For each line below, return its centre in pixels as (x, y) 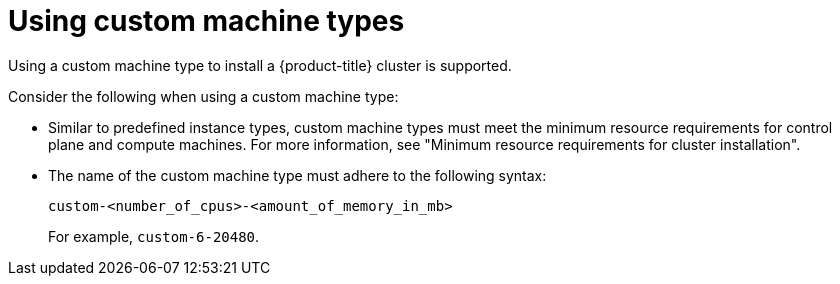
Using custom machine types (206, 21)
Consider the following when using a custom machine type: (203, 96)
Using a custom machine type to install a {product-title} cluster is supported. (260, 65)
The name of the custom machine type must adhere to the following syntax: (297, 175)
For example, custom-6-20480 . (154, 236)
